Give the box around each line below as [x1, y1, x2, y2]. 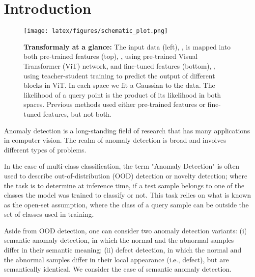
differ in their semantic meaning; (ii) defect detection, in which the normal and [4, 245, 242, 255]
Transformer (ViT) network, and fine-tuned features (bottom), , [24, 60, 216, 71]
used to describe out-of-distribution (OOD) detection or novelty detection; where [4, 170, 248, 180]
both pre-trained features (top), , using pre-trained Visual [24, 51, 198, 61]
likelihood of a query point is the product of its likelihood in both [24, 89, 221, 100]
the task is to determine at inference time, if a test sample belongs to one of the [4, 180, 245, 190]
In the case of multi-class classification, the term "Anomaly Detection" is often [4, 161, 239, 171]
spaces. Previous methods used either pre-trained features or [24, 99, 205, 109]
